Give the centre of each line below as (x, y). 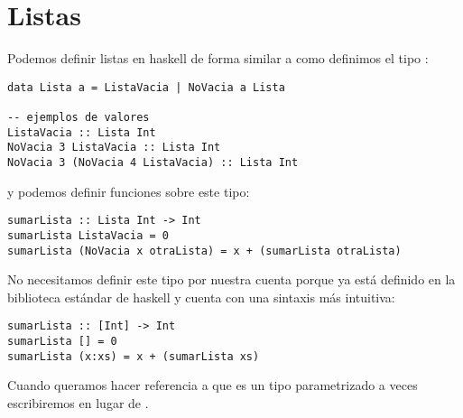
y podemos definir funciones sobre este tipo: (129, 191)
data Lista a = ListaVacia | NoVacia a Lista (146, 87)
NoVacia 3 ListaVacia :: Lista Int (114, 148)
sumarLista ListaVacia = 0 (88, 235)
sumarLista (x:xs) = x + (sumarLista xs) (134, 356)
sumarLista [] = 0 (62, 342)
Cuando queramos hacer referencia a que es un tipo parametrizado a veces (213, 385)
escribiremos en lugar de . (78, 402)
